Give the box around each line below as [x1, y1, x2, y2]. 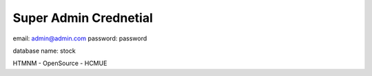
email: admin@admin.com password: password [12, 34, 147, 42]
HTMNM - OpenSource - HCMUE [12, 59, 107, 68]
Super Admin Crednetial [12, 10, 153, 25]
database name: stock [12, 47, 76, 55]
